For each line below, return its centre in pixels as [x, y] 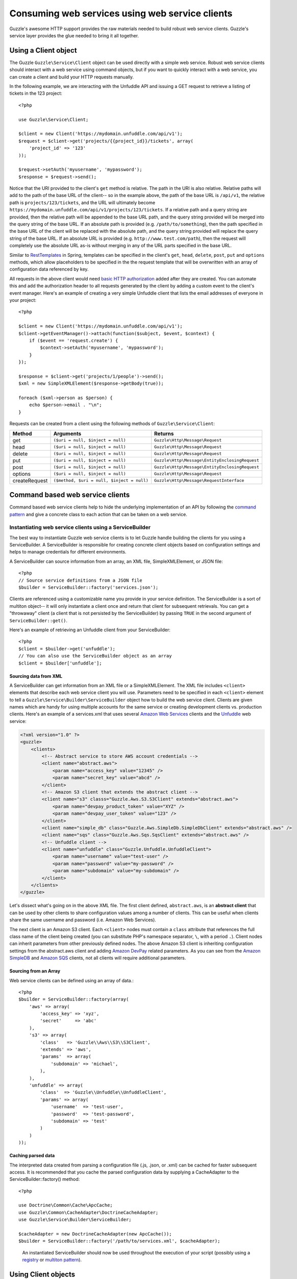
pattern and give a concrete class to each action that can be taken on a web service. [98, 514]
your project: [23, 300]
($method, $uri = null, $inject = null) [101, 481]
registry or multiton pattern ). [52, 1260]
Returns [164, 433]
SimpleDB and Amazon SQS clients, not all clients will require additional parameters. [98, 958]
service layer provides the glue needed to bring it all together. [74, 35]
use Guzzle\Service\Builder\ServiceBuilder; [75, 1220]
